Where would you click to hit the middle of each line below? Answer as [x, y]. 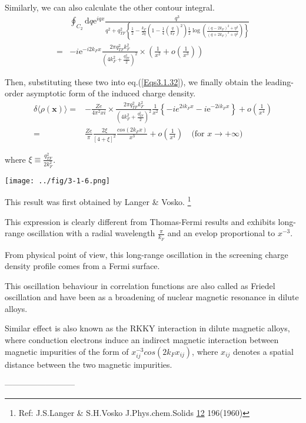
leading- [279, 81]
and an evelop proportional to [221, 233]
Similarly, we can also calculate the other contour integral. [110, 7]
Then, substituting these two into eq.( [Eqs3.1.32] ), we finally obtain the [134, 81]
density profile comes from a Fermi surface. [82, 266]
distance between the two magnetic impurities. [89, 364]
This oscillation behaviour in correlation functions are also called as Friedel [140, 285]
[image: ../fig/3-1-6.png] [57, 181]
